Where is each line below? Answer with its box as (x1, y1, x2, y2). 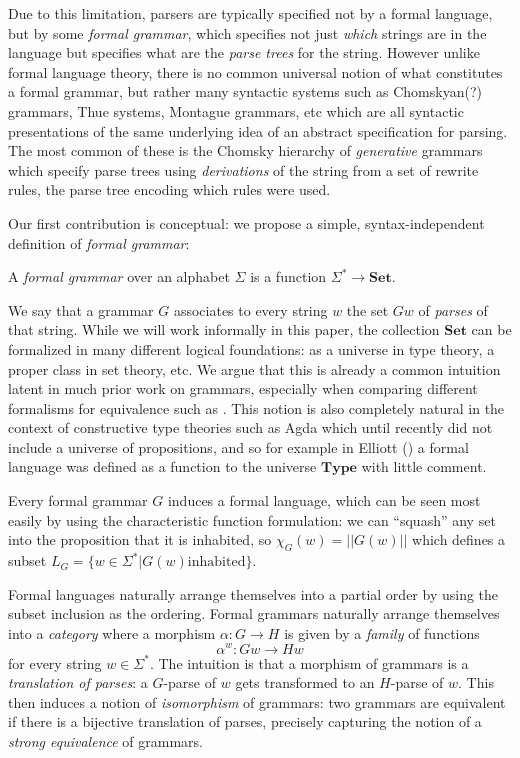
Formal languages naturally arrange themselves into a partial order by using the (8, 583, 499, 604)
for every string (8, 652, 102, 673)
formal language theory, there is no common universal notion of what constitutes (8, 61, 503, 82)
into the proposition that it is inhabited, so (8, 529, 272, 550)
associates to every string (173, 299, 328, 320)
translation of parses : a (8, 672, 148, 693)
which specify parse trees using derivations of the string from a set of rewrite (8, 159, 479, 180)
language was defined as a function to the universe (8, 456, 317, 477)
